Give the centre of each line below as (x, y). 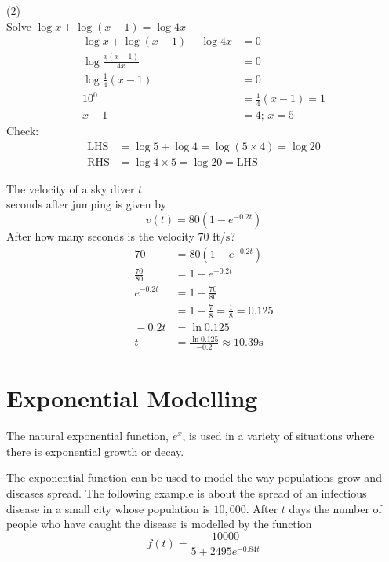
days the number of (335, 508)
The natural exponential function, (87, 436)
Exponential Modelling (132, 398)
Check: (23, 131)
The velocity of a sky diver (71, 188)
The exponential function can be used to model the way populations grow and (194, 478)
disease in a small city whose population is (108, 508)
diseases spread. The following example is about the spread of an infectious (187, 493)
